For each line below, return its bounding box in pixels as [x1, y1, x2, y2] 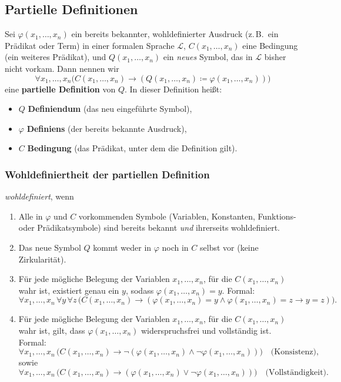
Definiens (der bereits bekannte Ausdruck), [26, 122, 187, 134]
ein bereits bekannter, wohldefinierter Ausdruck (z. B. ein [71, 28, 279, 40]
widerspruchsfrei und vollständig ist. [141, 324, 272, 336]
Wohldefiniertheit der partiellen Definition [5, 167, 210, 181]
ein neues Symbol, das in [163, 51, 253, 63]
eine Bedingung [242, 39, 298, 51]
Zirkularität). [18, 253, 66, 265]
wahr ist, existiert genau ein [18, 284, 119, 296]
